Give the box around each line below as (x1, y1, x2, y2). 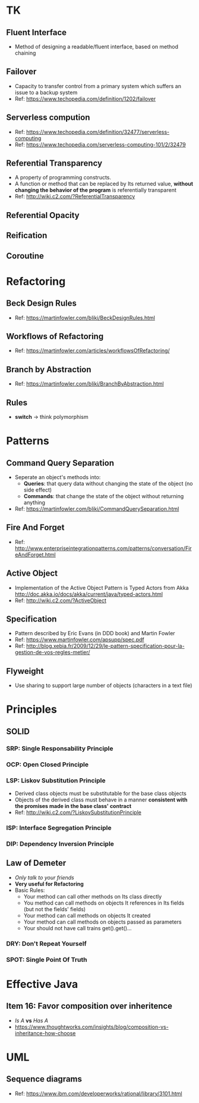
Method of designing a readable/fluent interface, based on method (14, 43, 179, 50)
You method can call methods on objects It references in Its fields (23, 899, 185, 906)
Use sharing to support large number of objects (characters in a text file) (14, 682, 192, 689)
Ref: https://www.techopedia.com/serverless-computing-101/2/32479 (14, 141, 186, 148)
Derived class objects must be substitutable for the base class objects (14, 790, 187, 797)
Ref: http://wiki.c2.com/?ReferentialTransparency (14, 193, 135, 200)
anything (23, 499, 46, 507)
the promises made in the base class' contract (14, 803, 132, 810)
